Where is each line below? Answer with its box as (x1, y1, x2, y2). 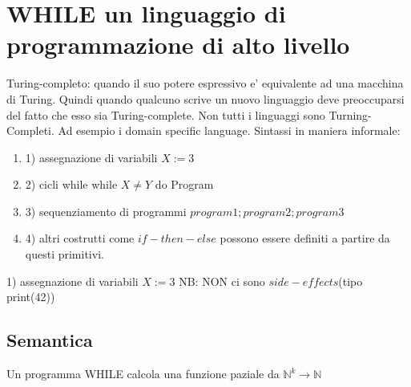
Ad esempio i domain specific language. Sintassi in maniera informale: (58, 122, 401, 139)
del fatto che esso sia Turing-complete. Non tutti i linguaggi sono (6, 106, 325, 123)
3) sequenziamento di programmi (25, 202, 187, 219)
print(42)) (6, 288, 55, 305)
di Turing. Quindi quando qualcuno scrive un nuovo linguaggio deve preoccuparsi (6, 90, 405, 107)
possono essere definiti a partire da (220, 230, 390, 246)
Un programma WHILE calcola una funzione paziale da (6, 365, 280, 382)
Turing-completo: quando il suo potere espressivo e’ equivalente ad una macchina (6, 75, 404, 92)
